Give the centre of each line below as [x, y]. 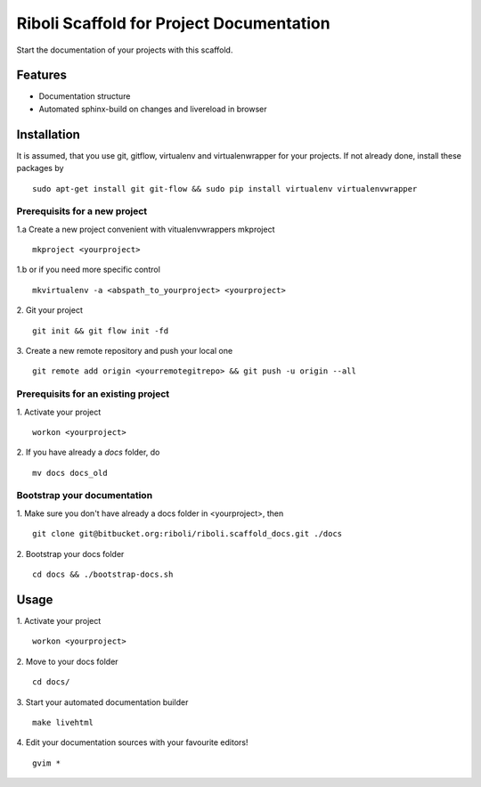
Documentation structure [85, 96]
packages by [40, 168]
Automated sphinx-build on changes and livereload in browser [153, 109]
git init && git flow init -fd [101, 331]
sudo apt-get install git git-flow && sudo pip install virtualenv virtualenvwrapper [225, 189]
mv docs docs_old [70, 473]
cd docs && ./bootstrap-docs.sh [103, 574]
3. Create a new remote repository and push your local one [125, 351]
